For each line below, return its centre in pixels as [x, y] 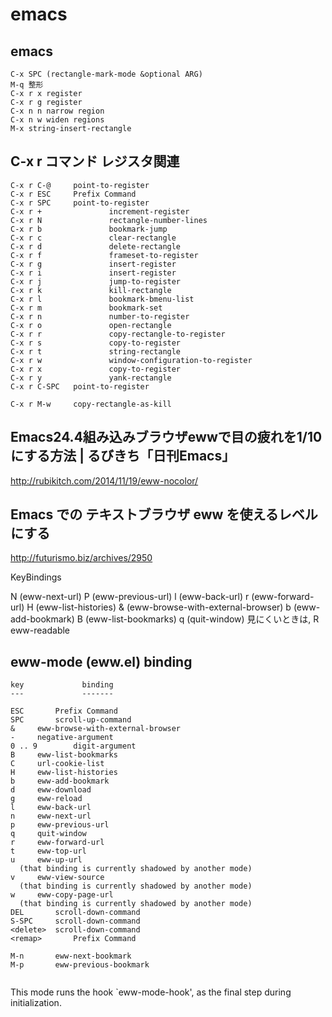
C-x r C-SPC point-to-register [80, 386]
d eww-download [51, 790]
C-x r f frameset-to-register [104, 255]
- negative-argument [62, 738]
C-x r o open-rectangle [91, 325]
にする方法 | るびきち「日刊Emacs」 [123, 456]
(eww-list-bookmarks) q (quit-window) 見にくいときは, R [202, 619]
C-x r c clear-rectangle [93, 238]
